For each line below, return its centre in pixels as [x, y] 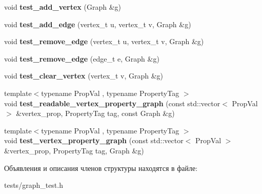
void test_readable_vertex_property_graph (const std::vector [112, 103]
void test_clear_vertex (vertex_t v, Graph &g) [84, 76]
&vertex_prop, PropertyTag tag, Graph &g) [74, 150]
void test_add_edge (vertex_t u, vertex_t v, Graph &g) [98, 24]
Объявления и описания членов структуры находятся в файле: [101, 168]
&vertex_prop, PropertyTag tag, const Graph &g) [95, 113]
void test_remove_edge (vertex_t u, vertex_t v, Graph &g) [104, 41]
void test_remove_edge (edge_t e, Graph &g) [82, 58]
